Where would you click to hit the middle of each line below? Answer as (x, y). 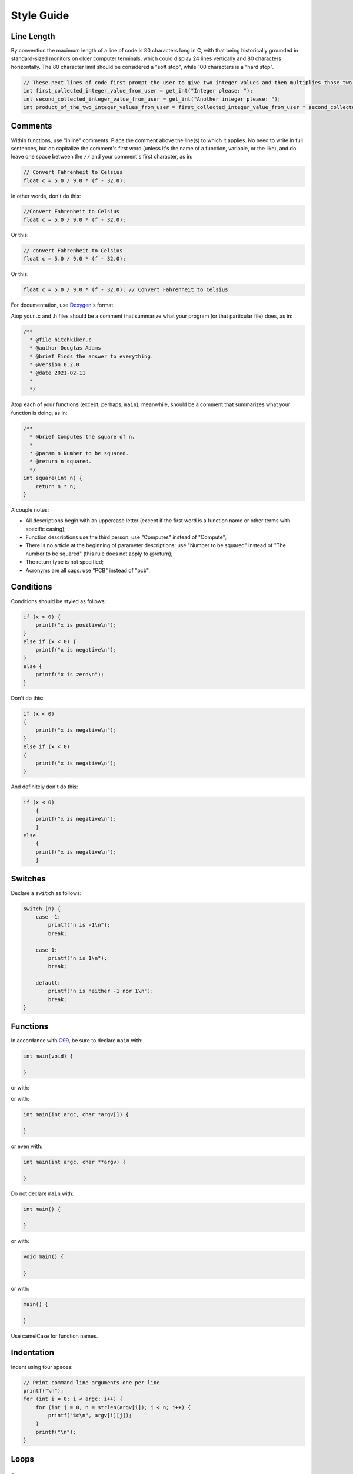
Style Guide (40, 15)
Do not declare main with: (42, 1193)
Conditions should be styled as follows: (59, 601)
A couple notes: (30, 509)
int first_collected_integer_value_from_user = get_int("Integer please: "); (138, 91)
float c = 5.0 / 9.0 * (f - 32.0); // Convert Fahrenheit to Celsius (126, 290)
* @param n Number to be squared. (79, 453)
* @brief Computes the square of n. (82, 437)
